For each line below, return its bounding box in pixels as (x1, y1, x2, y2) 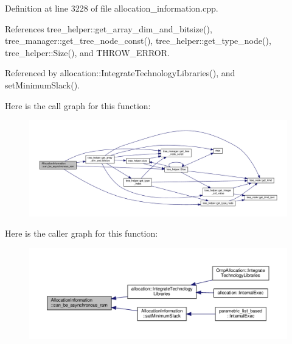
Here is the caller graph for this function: (5, 227, 158, 240)
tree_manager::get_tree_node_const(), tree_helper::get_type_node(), (5, 34, 271, 47)
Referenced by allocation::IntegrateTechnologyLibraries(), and (5, 66, 235, 79)
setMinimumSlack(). (5, 78, 80, 91)
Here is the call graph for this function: (5, 99, 151, 112)
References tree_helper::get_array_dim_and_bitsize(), (5, 22, 212, 35)
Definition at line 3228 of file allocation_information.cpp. (5, 2, 218, 14)
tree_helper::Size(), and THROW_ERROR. (5, 46, 170, 59)
